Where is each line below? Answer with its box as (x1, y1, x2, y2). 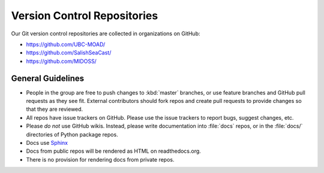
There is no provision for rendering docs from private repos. (26, 156, 175, 163)
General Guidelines (11, 73, 84, 83)
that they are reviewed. (26, 105, 83, 113)
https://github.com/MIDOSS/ (26, 57, 97, 65)
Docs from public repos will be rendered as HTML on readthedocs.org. (26, 147, 201, 155)
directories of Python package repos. (26, 130, 118, 138)
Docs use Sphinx (26, 139, 68, 146)
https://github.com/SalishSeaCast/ (26, 49, 112, 56)
